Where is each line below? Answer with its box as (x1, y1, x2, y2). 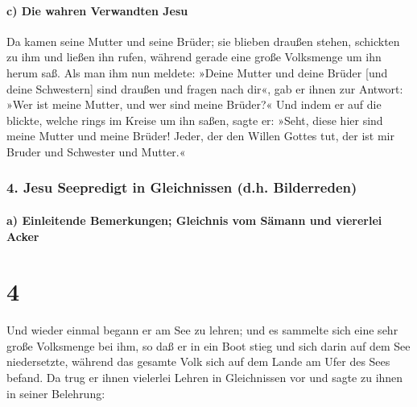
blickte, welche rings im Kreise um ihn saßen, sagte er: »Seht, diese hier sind (6, 111, 383, 128)
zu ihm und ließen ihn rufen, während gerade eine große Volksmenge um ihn (6, 48, 382, 65)
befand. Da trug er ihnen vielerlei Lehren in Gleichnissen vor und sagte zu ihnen (6, 369, 403, 386)
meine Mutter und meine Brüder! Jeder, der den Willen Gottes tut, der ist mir (6, 127, 394, 144)
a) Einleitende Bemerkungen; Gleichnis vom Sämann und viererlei (6, 211, 382, 228)
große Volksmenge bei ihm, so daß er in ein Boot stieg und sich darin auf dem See (6, 337, 411, 354)
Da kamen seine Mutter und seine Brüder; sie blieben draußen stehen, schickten (6, 32, 400, 49)
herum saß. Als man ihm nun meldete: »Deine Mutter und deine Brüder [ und (6, 64, 388, 81)
